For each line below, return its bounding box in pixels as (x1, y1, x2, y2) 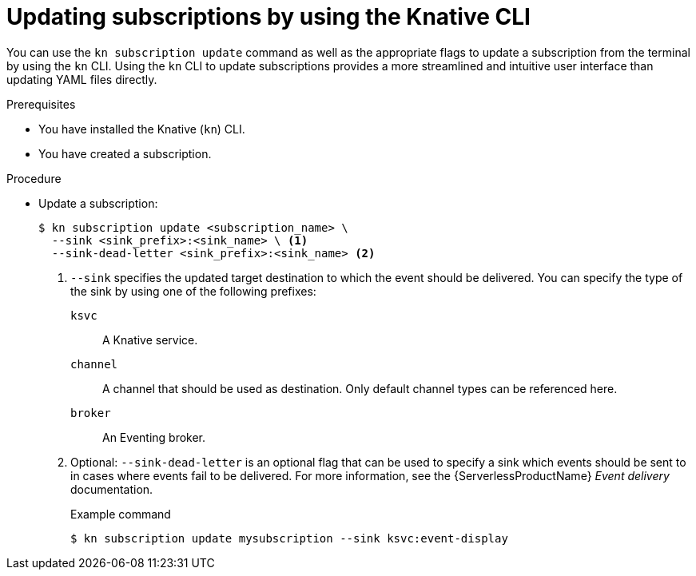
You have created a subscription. (38, 146, 212, 161)
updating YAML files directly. (6, 72, 157, 86)
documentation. (70, 482, 153, 496)
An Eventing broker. (102, 430, 206, 444)
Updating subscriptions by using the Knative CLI (6, 3, 531, 30)
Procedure (6, 171, 62, 185)
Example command (70, 506, 171, 521)
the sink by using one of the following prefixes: (70, 284, 316, 298)
